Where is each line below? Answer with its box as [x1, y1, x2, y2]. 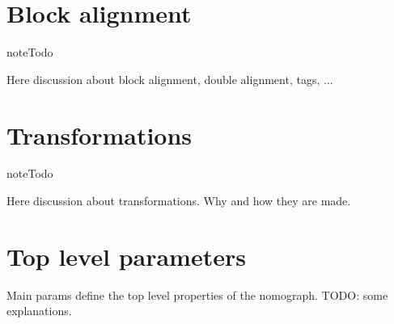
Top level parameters [6, 239, 246, 272]
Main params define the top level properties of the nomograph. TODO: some [6, 286, 388, 303]
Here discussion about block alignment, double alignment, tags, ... [6, 70, 333, 87]
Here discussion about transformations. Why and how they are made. [6, 192, 351, 209]
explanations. [6, 302, 72, 319]
